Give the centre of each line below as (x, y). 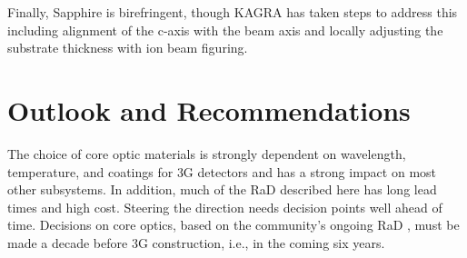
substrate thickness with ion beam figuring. (128, 48)
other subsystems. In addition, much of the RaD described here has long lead (222, 189)
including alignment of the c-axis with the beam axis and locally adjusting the (225, 30)
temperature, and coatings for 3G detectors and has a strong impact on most (222, 171)
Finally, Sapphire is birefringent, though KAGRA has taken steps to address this (233, 12)
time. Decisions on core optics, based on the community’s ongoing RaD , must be (233, 225)
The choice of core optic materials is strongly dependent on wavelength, (207, 153)
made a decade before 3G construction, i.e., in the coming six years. (196, 242)
